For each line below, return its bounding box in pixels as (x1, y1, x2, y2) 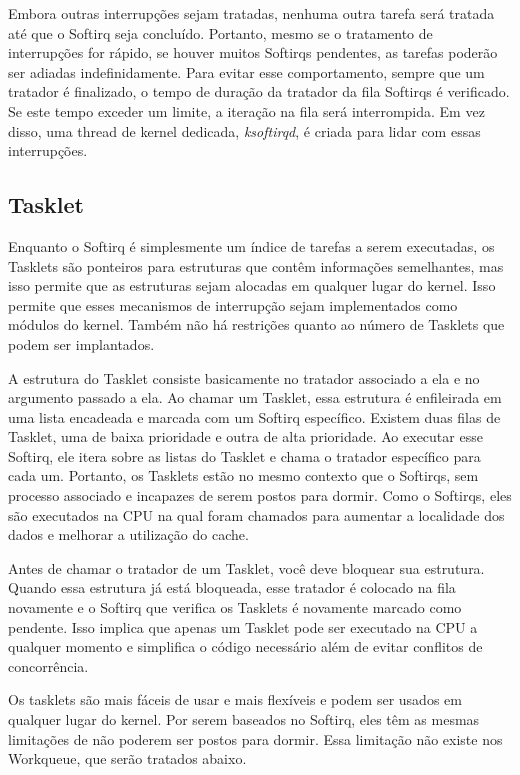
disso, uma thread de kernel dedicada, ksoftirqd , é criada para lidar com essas (8, 120, 481, 141)
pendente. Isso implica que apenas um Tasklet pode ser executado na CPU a (8, 616, 478, 637)
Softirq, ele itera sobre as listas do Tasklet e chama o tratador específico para (8, 445, 481, 466)
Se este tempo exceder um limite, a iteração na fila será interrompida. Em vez (8, 100, 485, 121)
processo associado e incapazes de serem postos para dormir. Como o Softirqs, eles (8, 485, 512, 506)
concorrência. (8, 655, 89, 676)
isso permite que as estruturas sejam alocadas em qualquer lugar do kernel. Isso (8, 275, 496, 296)
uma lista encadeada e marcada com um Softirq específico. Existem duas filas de (8, 406, 501, 427)
